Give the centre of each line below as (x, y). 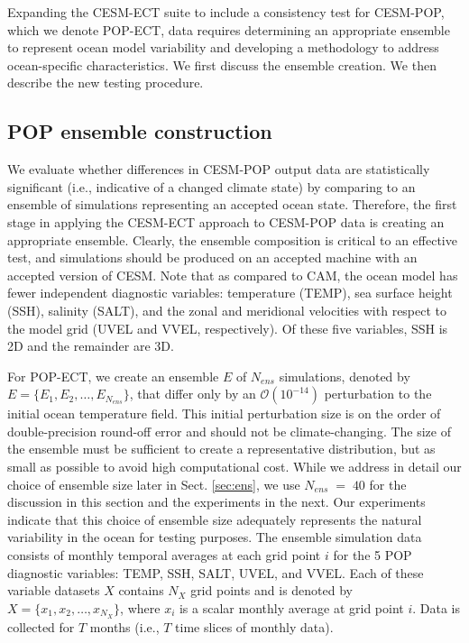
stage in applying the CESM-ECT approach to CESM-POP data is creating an (226, 221)
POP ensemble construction (140, 131)
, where (140, 607)
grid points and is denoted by (272, 590)
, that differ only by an (193, 394)
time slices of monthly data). (254, 626)
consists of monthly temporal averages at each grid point (164, 555)
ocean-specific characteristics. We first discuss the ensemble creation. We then (222, 64)
